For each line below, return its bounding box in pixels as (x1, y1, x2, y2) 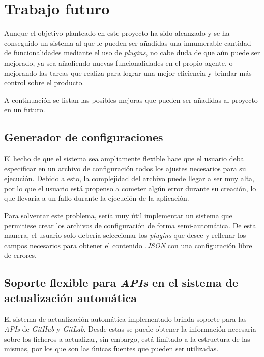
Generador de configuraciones (4, 129, 163, 145)
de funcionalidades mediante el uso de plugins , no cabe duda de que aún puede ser (4, 47, 260, 58)
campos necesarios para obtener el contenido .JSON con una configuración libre (4, 240, 252, 250)
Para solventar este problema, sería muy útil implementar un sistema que (4, 210, 232, 221)
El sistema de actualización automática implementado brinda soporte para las (4, 313, 247, 324)
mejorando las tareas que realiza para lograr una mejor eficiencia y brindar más (4, 67, 252, 78)
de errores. (4, 250, 37, 260)
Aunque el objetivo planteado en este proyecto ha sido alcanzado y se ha (4, 27, 230, 38)
